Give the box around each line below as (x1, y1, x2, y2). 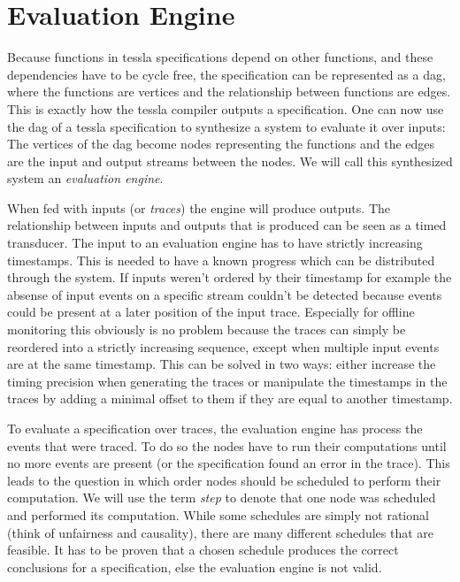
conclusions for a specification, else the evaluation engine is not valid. (7, 557, 382, 576)
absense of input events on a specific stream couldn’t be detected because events (7, 285, 442, 303)
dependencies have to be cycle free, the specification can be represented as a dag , (7, 65, 446, 83)
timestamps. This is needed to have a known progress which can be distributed (7, 250, 435, 269)
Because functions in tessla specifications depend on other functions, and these (7, 48, 433, 66)
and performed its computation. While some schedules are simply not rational (7, 505, 429, 524)
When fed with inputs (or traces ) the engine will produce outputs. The (7, 198, 390, 217)
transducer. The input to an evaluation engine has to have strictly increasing (7, 234, 423, 252)
